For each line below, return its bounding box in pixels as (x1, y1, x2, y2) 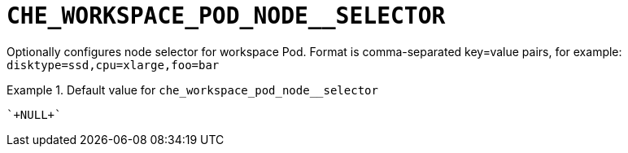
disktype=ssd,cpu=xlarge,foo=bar (7, 58, 220, 72)
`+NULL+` (7, 107, 62, 121)
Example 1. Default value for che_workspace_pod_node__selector (7, 82, 378, 97)
